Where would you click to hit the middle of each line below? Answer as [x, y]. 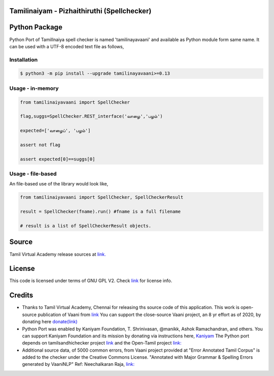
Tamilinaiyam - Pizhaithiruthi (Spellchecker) [80, 11]
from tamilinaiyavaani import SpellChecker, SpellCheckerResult [102, 197]
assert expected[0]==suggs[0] [58, 159]
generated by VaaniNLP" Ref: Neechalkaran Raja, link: [78, 364]
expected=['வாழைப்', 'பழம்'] [55, 131]
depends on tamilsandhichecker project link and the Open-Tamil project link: [102, 343]
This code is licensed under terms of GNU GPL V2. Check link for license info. [91, 281]
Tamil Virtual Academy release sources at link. [58, 254]
